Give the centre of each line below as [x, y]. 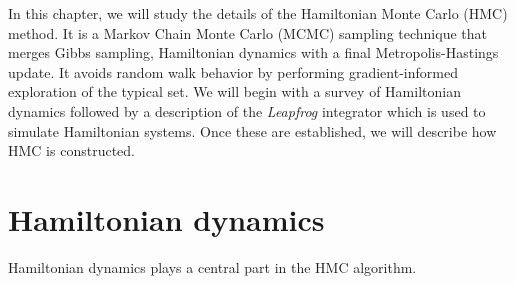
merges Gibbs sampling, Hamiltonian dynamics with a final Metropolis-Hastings [253, 52]
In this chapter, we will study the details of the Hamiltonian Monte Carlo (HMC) [258, 13]
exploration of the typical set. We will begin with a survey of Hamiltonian [234, 91]
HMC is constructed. [71, 150]
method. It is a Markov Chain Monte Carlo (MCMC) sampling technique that [247, 32]
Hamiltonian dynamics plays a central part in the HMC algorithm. [212, 266]
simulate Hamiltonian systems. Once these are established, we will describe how [252, 130]
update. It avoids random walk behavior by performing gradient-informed [233, 71]
